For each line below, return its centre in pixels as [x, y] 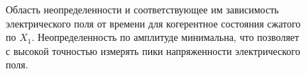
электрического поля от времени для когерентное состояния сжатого [153, 23]
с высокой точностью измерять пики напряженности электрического [153, 50]
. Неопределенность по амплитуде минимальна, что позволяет [165, 37]
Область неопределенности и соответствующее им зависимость [142, 9]
